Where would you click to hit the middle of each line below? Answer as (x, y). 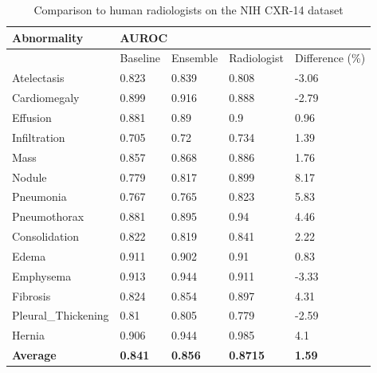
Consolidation (46, 236)
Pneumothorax (48, 216)
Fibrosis (31, 295)
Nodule (29, 177)
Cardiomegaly (46, 98)
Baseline (140, 58)
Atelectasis (38, 78)
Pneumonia (39, 196)
